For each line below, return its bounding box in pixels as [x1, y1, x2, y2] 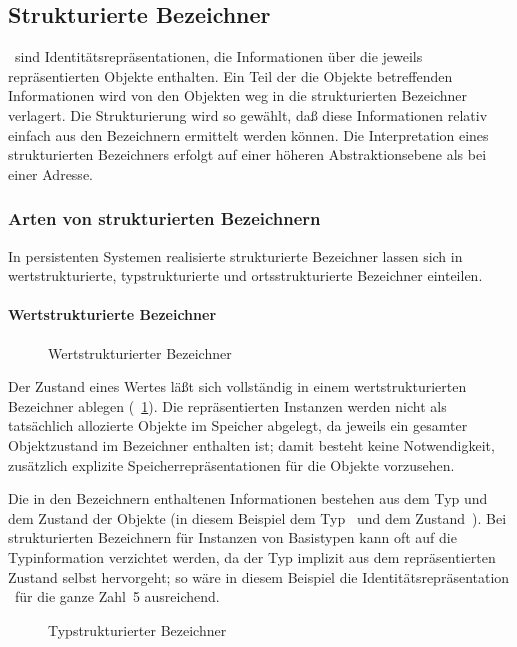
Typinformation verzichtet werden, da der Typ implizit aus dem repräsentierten [8, 546, 496, 567]
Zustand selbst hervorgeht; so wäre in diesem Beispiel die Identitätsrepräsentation [8, 566, 510, 587]
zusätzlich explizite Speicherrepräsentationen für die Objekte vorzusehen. [8, 454, 455, 475]
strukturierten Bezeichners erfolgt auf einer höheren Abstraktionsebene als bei [8, 144, 487, 165]
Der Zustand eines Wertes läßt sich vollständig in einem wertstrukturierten [8, 376, 467, 397]
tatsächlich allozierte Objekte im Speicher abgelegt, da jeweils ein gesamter [8, 415, 468, 436]
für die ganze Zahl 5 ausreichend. [14, 586, 220, 607]
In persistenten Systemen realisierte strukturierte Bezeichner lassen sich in [8, 245, 463, 266]
